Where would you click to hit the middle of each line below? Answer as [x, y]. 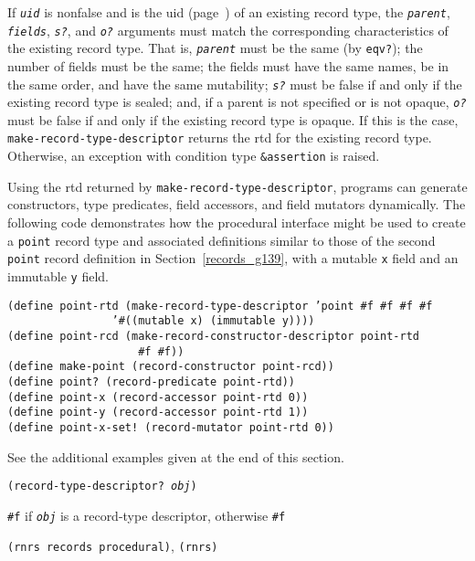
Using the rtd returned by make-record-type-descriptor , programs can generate [237, 186]
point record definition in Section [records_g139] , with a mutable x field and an [233, 258]
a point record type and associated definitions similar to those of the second [222, 240]
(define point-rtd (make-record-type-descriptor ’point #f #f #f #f [220, 306]
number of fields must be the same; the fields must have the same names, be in [228, 65]
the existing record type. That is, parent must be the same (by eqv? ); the [215, 48]
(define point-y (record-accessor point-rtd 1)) [158, 413]
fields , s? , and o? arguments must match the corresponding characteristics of [228, 30]
